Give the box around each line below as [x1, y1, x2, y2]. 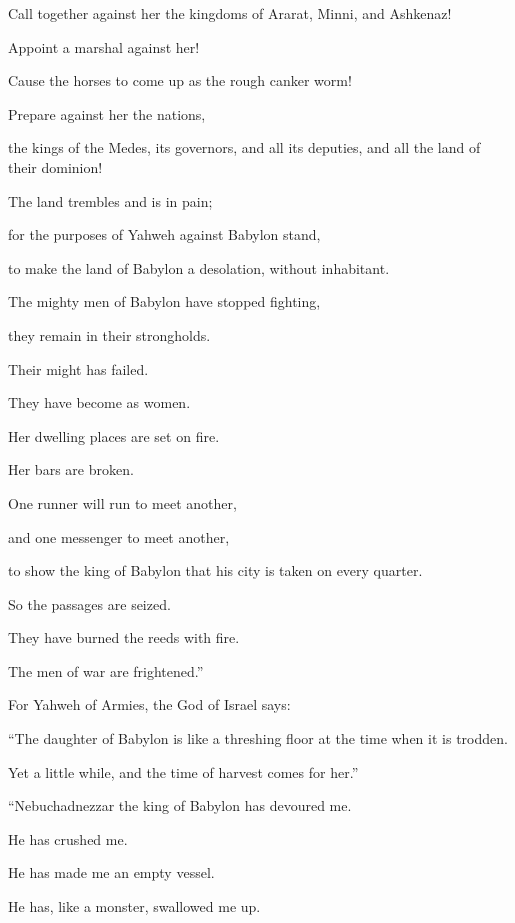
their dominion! [8, 156, 103, 177]
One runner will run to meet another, [8, 492, 237, 513]
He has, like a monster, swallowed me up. [8, 896, 261, 917]
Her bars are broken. [8, 459, 134, 480]
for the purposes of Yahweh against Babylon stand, [8, 224, 321, 245]
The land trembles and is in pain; [8, 190, 213, 211]
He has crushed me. [8, 828, 128, 849]
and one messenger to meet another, [8, 526, 230, 547]
